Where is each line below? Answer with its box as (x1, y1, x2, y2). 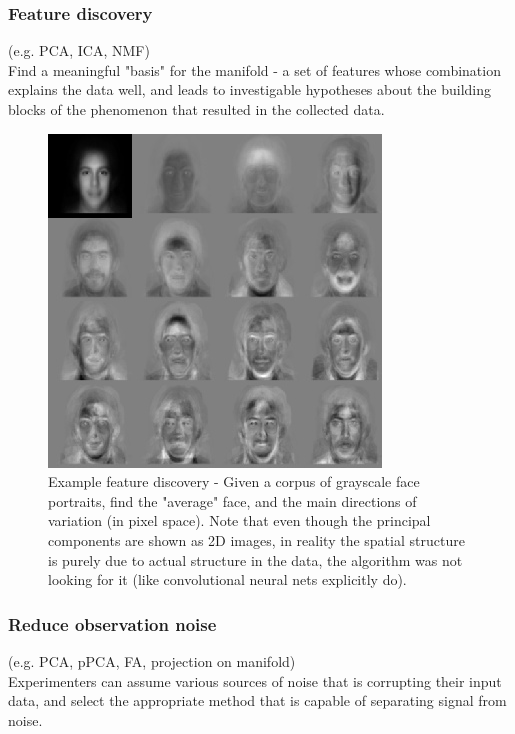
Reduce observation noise (8, 611, 217, 636)
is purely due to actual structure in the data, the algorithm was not (48, 549, 463, 570)
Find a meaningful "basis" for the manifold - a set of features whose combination (8, 59, 501, 80)
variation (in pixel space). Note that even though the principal (48, 510, 431, 531)
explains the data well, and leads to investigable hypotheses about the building (8, 79, 492, 100)
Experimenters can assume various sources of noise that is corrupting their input (8, 670, 502, 691)
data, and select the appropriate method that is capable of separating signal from (8, 690, 507, 711)
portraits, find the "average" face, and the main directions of (48, 490, 417, 511)
